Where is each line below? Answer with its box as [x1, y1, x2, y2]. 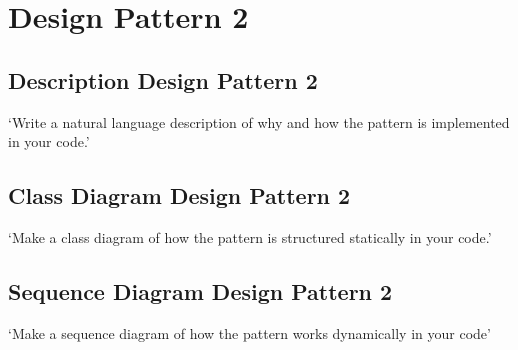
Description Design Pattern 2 [8, 64, 318, 95]
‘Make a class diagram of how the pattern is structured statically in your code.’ [8, 226, 492, 247]
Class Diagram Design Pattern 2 [8, 180, 351, 211]
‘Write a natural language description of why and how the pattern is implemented [8, 111, 510, 132]
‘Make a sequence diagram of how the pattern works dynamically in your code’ [8, 322, 491, 343]
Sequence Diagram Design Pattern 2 [8, 275, 393, 306]
